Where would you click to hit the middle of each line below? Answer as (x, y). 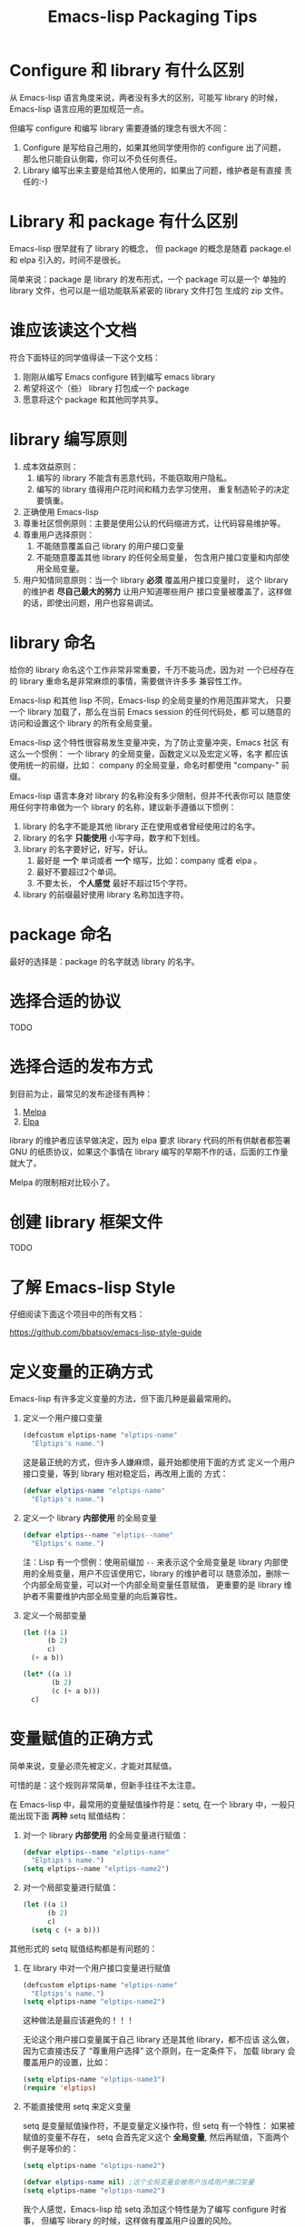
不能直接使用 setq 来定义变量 (77, 2106)
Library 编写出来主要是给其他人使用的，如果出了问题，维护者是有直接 (152, 170)
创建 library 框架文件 (86, 1222)
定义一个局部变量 (54, 1615)
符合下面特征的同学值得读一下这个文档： (85, 357)
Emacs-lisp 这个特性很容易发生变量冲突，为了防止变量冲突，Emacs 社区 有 (149, 742)
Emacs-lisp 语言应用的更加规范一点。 (79, 109)
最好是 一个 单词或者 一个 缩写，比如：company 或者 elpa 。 (149, 860)
